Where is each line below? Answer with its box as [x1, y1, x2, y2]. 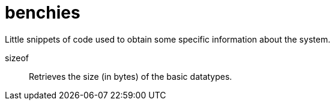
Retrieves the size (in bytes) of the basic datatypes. [29, 71, 232, 82]
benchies [5, 2, 80, 23]
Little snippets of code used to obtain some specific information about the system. [5, 34, 331, 44]
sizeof [5, 52, 29, 63]
